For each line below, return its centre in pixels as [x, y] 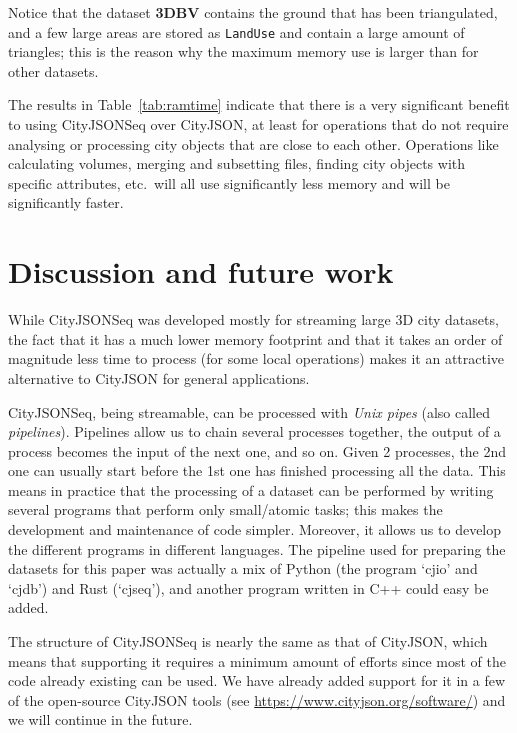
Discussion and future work [201, 271]
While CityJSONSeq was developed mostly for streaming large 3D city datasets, [253, 319]
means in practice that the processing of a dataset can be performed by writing [251, 489]
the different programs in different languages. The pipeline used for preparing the [257, 548]
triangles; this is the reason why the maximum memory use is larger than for [243, 51]
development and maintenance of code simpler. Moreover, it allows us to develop [255, 529]
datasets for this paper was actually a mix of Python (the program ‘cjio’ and [243, 568]
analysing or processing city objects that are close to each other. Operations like [253, 143]
